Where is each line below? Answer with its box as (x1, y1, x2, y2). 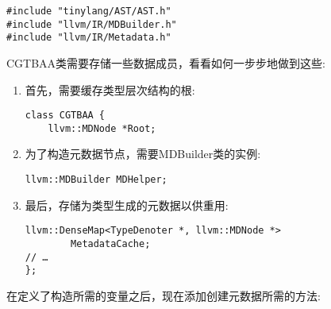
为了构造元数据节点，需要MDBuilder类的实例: (25, 145, 261, 162)
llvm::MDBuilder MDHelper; (25, 174, 167, 186)
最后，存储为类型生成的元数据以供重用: (25, 196, 229, 213)
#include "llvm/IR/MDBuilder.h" (6, 18, 177, 30)
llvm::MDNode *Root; (48, 122, 156, 134)
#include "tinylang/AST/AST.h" (6, 6, 171, 17)
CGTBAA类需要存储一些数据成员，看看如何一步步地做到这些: (6, 54, 326, 71)
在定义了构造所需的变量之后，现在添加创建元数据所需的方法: (6, 287, 321, 303)
